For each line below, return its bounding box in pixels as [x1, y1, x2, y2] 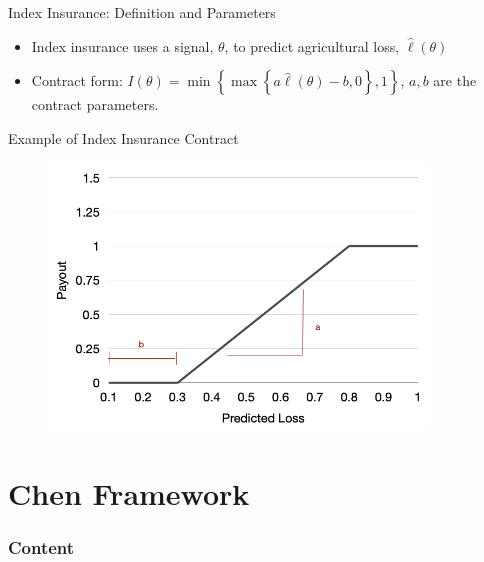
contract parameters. [31, 94, 159, 115]
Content [8, 534, 75, 559]
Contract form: [31, 70, 123, 91]
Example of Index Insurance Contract [8, 127, 239, 148]
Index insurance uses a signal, [31, 35, 214, 56]
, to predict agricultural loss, [224, 35, 400, 56]
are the [433, 70, 477, 91]
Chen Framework [8, 472, 250, 513]
